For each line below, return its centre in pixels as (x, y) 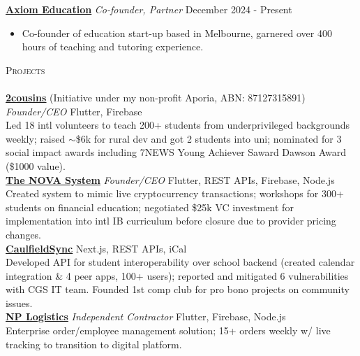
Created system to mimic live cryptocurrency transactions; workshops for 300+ (175, 193)
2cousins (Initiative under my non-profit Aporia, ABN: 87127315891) (156, 97)
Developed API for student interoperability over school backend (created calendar (180, 262)
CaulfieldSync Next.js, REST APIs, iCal (96, 248)
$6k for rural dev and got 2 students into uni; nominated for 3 (209, 138)
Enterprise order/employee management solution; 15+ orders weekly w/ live (168, 330)
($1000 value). (36, 165)
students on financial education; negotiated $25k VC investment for (150, 207)
